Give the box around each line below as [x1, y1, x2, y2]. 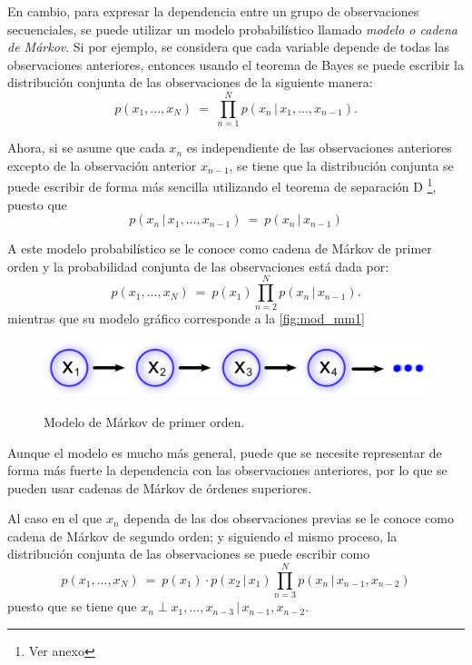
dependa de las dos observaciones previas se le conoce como [123, 509, 454, 528]
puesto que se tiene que [7, 597, 137, 616]
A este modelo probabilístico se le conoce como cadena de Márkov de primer [7, 239, 432, 258]
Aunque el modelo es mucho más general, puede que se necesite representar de [7, 442, 442, 462]
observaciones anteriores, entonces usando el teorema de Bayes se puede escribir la [7, 55, 465, 74]
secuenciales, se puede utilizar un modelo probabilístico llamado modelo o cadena [7, 19, 458, 38]
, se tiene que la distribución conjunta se [229, 155, 454, 174]
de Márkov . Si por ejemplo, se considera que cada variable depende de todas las [7, 37, 450, 56]
